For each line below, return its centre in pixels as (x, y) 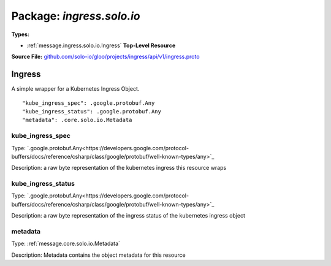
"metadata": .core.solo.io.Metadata (77, 120)
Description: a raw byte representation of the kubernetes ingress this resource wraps (119, 168)
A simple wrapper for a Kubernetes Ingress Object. (75, 89)
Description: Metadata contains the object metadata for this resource (99, 255)
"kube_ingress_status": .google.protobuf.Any (92, 112)
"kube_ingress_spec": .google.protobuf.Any (89, 103)
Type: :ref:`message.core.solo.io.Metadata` (66, 244)
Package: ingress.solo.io (76, 16)
